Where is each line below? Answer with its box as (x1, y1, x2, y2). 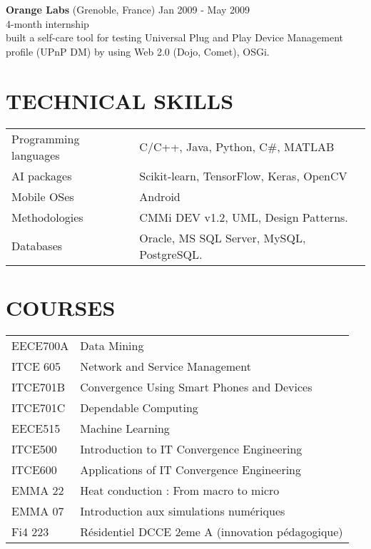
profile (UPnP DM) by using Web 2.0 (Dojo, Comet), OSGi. (6, 43, 270, 58)
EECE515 (11, 419, 61, 436)
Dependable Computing (80, 399, 198, 416)
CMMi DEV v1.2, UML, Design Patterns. (139, 208, 348, 225)
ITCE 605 (11, 357, 61, 374)
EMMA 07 (11, 502, 64, 519)
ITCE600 (11, 461, 57, 478)
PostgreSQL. (139, 245, 203, 262)
